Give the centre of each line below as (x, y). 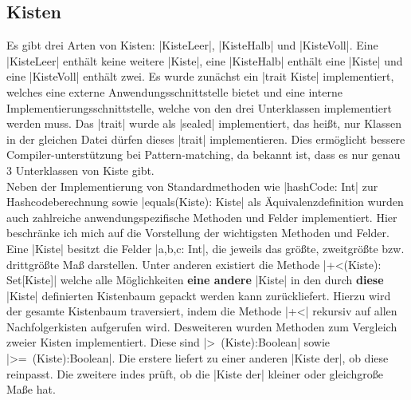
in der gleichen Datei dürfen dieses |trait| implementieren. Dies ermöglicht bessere (206, 139)
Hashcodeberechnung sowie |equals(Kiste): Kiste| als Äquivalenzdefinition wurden (205, 202)
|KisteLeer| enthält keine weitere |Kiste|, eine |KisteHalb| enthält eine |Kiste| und (205, 60)
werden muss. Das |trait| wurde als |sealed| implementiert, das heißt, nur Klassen (204, 123)
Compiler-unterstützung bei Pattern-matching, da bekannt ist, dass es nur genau (204, 154)
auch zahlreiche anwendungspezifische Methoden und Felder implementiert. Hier (202, 217)
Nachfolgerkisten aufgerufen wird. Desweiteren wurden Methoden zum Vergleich (202, 326)
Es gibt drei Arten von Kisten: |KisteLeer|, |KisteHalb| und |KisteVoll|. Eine (192, 45)
